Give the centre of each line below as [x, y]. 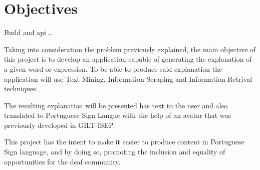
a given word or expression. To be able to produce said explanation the [113, 68]
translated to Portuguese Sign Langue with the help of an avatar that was [118, 115]
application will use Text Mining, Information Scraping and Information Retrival [128, 78]
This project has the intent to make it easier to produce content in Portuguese [124, 142]
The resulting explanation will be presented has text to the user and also [116, 105]
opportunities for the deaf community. [62, 161]
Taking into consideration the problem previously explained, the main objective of [130, 49]
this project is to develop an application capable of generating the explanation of [128, 59]
